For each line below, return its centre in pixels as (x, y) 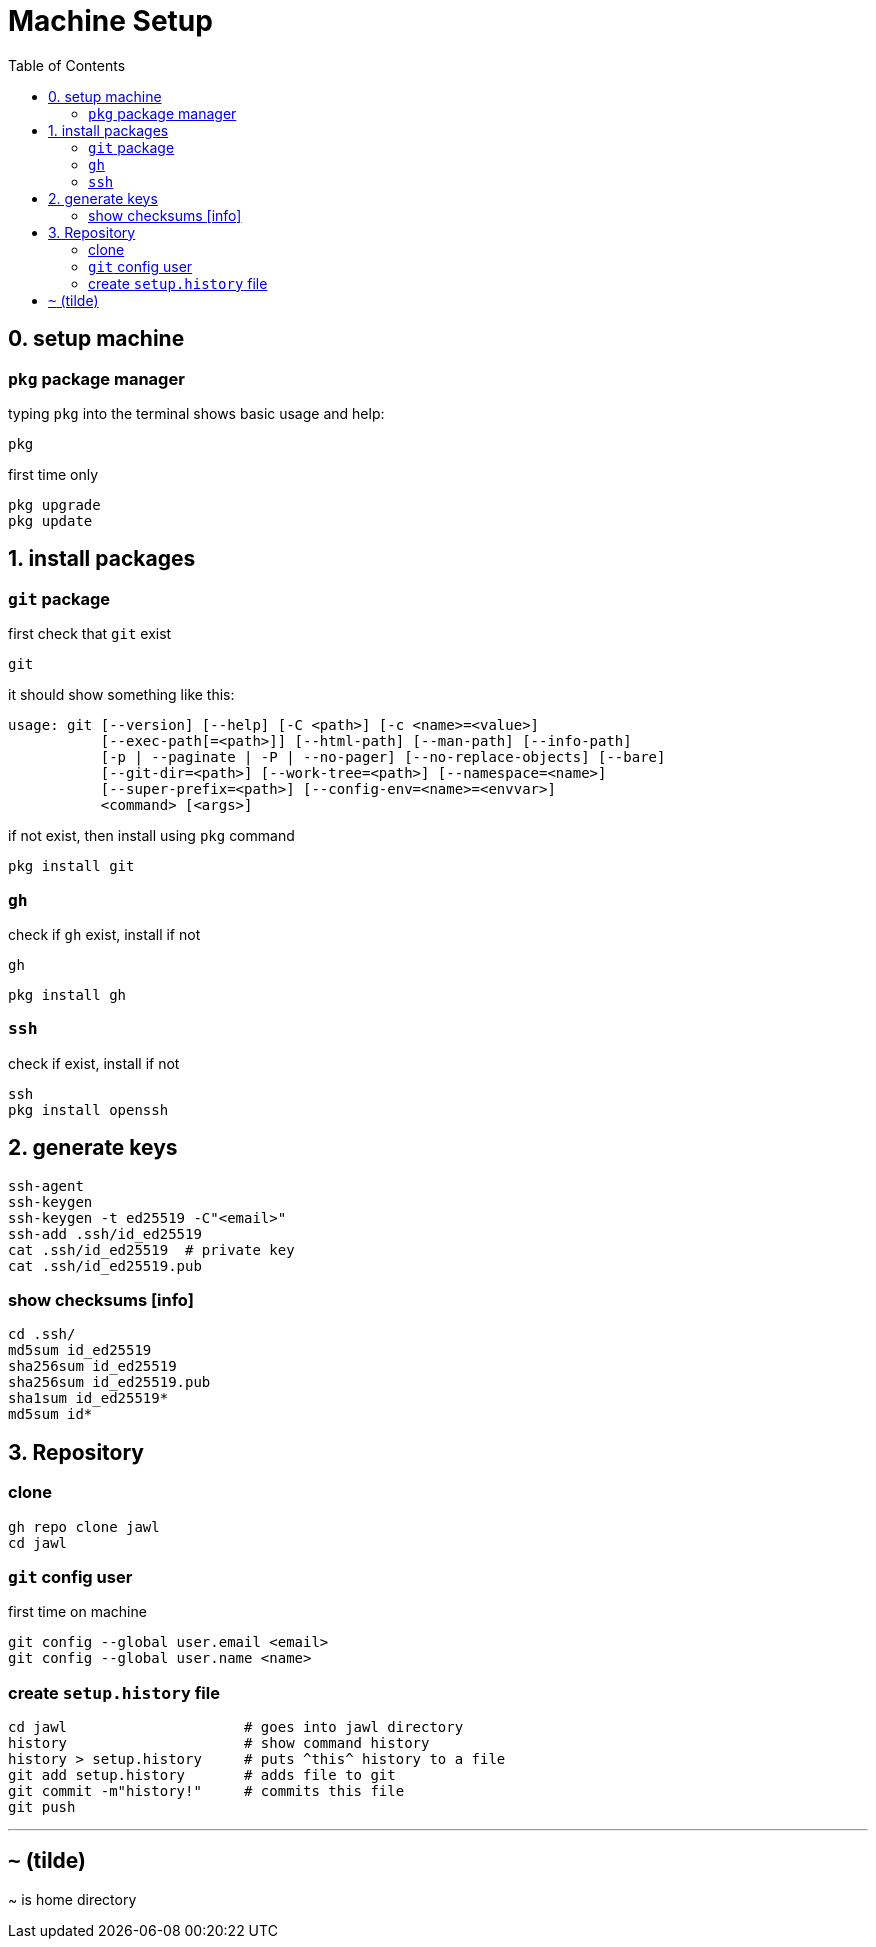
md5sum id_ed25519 (80, 1350)
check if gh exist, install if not (104, 934)
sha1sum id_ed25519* (88, 1398)
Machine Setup (110, 21)
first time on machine (77, 1612)
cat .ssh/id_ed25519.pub (105, 1265)
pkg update (50, 520)
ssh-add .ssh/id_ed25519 (105, 1233)
